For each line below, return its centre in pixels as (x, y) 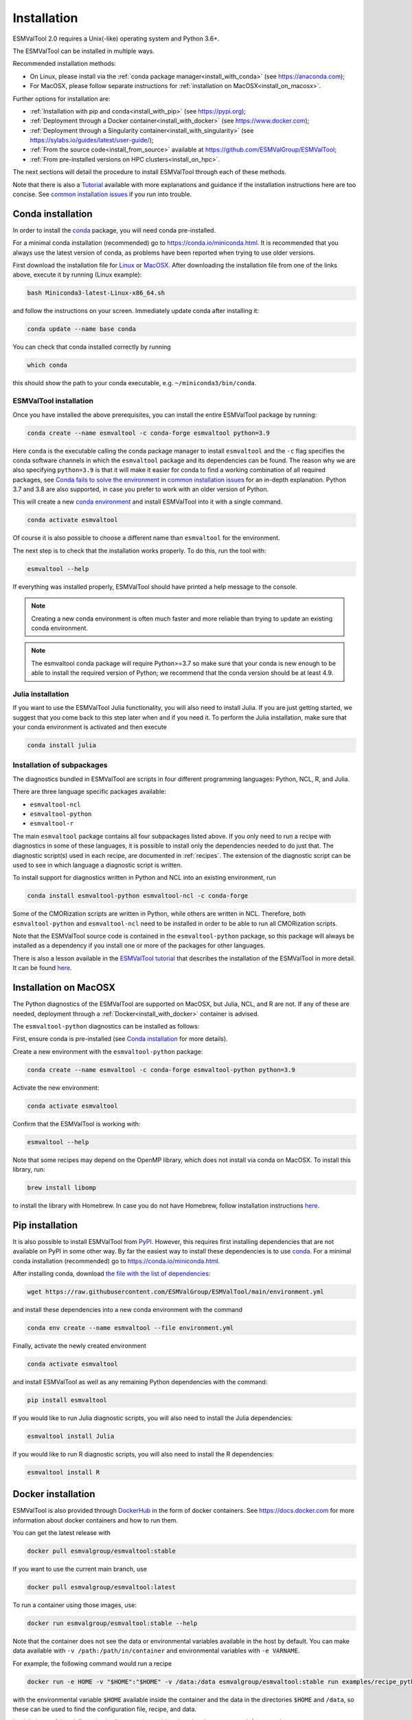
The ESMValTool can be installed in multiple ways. (83, 51)
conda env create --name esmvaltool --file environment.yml (130, 1327)
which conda (47, 365)
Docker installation (54, 1494)
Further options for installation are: (61, 98)
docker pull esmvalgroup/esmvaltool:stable (102, 1551)
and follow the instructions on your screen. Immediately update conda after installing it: (136, 311)
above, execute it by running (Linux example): (77, 275)
